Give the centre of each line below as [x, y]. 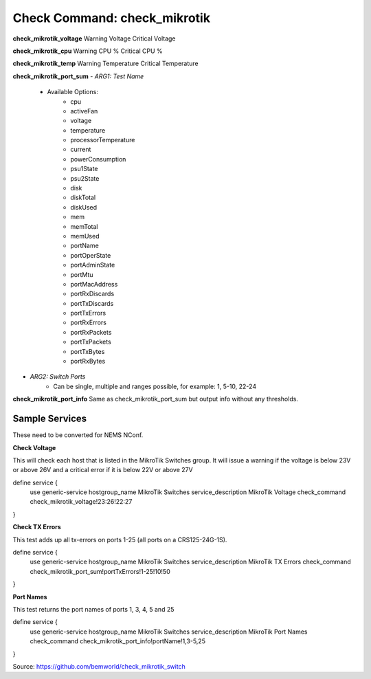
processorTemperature [103, 140]
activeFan [84, 111]
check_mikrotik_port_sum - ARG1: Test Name [78, 76]
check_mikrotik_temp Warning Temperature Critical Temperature [105, 64]
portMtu [82, 274]
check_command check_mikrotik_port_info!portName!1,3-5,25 [118, 641]
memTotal [84, 226]
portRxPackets [91, 332]
